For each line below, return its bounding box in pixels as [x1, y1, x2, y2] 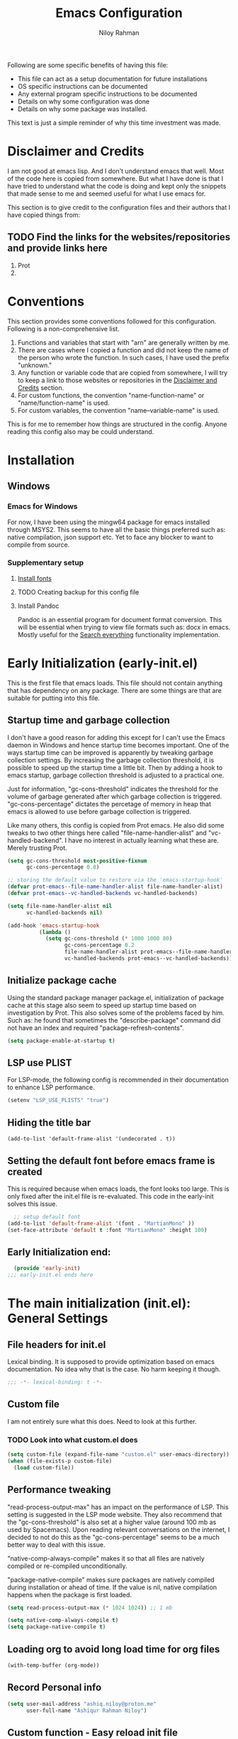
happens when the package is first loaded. [7, 1590, 132, 1599]
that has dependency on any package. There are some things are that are [7, 686, 222, 694]
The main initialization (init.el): [7, 1296, 191, 1311]
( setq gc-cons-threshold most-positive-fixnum [7, 857, 147, 865]
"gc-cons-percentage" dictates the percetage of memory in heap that [7, 799, 211, 808]
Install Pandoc [17, 601, 59, 610]
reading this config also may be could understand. [7, 427, 154, 435]
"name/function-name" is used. [17, 399, 110, 407]
